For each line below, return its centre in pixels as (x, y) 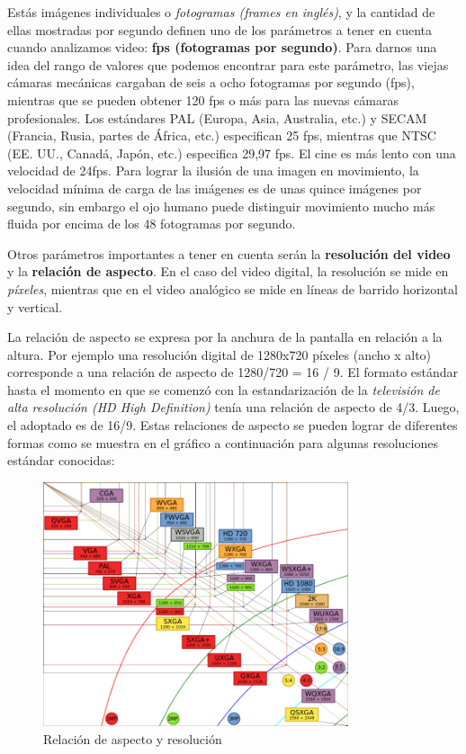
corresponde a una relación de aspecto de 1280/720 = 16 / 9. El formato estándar (233, 372)
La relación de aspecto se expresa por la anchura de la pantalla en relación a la (225, 337)
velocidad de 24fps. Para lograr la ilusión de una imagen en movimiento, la (213, 171)
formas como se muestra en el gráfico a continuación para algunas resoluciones (223, 442)
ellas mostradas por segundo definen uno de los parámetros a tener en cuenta (220, 29)
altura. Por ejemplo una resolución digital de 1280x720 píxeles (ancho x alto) (220, 354)
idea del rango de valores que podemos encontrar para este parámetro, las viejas (228, 64)
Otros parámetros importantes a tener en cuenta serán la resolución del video (229, 253)
